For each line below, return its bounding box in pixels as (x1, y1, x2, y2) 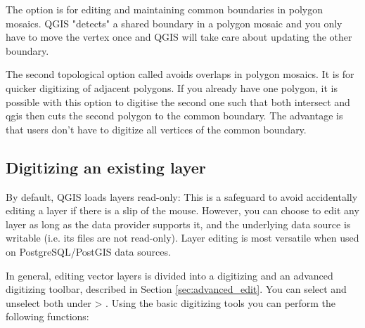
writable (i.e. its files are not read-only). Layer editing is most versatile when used (6, 230, 359, 245)
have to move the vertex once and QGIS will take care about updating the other (6, 29, 352, 44)
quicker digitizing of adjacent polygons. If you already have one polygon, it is (6, 80, 338, 95)
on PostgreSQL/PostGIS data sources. (6, 244, 171, 258)
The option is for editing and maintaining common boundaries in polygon (6, 2, 324, 16)
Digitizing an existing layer (6, 156, 206, 178)
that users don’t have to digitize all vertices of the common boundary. (6, 122, 307, 136)
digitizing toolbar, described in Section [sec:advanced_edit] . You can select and (6, 282, 347, 296)
